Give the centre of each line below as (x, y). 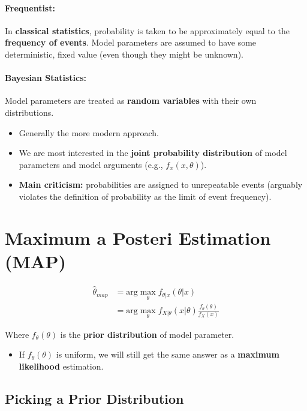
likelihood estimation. (61, 366)
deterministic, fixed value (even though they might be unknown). (124, 54)
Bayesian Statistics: (46, 78)
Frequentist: (30, 7)
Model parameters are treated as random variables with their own (131, 100)
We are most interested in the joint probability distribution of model (153, 153)
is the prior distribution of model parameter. (147, 334)
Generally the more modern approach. (89, 132)
